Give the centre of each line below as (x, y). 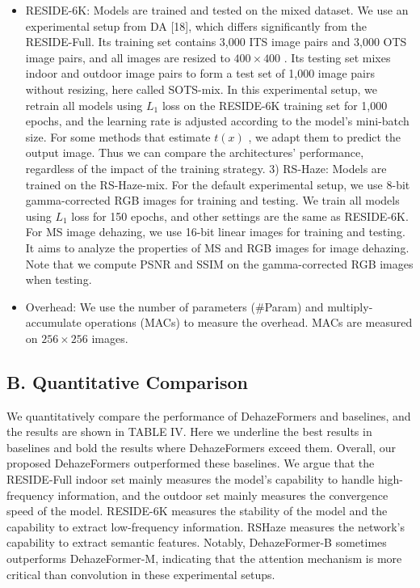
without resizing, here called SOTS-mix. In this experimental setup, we (201, 89)
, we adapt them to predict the (325, 136)
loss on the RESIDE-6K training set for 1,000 (275, 105)
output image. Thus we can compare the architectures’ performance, (195, 152)
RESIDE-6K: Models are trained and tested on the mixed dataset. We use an (217, 10)
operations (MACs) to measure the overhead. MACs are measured (249, 322)
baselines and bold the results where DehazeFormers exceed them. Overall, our (202, 447)
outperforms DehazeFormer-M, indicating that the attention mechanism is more (204, 558)
